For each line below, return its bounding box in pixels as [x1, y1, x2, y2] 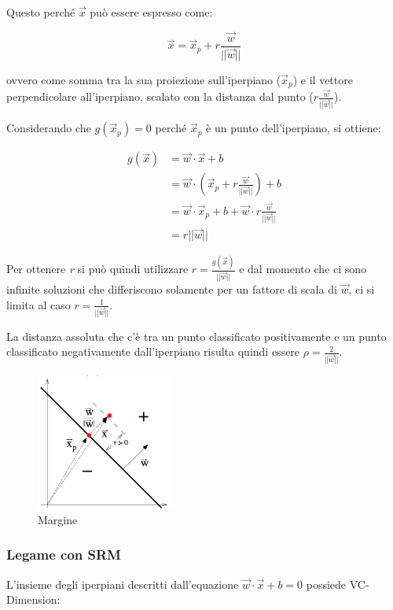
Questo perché [6, 4, 75, 20]
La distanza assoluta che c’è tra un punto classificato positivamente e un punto [6, 327, 387, 344]
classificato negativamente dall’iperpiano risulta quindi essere [6, 343, 300, 360]
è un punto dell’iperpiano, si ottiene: [206, 120, 381, 136]
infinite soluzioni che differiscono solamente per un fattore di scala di [6, 281, 337, 298]
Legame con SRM [6, 545, 121, 564]
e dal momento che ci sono [239, 261, 367, 277]
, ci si [348, 281, 375, 298]
